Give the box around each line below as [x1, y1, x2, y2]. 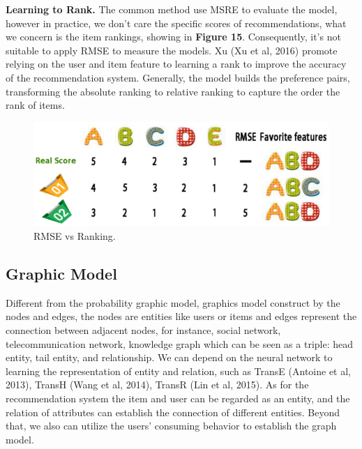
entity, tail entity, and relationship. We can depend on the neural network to [6, 350, 333, 365]
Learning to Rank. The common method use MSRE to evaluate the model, [6, 2, 338, 16]
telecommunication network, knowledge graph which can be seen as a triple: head [6, 336, 354, 351]
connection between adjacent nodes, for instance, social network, [6, 323, 281, 337]
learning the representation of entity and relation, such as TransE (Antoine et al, [6, 363, 351, 378]
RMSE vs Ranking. [33, 229, 116, 243]
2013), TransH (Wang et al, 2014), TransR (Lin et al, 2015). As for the [6, 377, 309, 392]
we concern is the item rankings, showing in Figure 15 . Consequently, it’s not [6, 29, 341, 44]
